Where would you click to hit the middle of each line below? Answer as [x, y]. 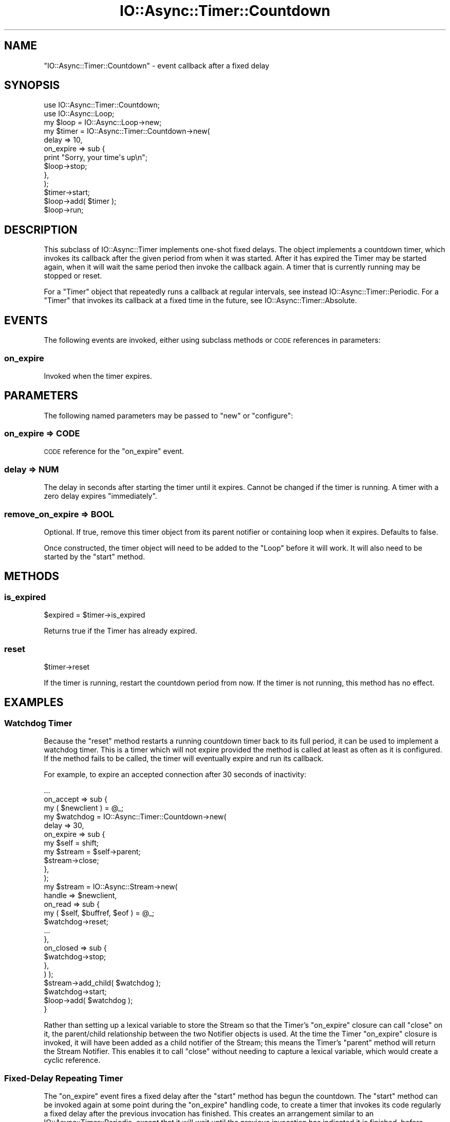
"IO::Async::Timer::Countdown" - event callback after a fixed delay [157, 65]
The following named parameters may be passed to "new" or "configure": [168, 415]
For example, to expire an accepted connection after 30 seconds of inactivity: [175, 775]
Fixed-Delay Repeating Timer [64, 1078]
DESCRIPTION [41, 230]
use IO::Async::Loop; [79, 114]
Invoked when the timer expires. [98, 376]
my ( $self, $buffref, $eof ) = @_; [99, 913]
